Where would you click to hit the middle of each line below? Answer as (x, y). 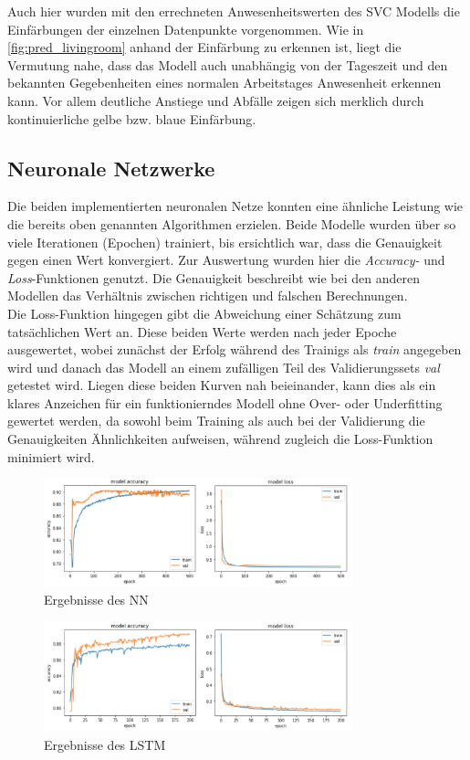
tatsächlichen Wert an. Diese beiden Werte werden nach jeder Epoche (202, 331)
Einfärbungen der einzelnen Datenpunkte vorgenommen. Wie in (186, 29)
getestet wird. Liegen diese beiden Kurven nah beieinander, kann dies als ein (222, 385)
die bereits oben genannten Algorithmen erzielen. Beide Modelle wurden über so (232, 223)
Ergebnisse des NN (96, 599)
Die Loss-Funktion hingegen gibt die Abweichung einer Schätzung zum (204, 313)
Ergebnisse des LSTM (105, 744)
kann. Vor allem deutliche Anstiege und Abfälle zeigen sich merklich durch (216, 100)
